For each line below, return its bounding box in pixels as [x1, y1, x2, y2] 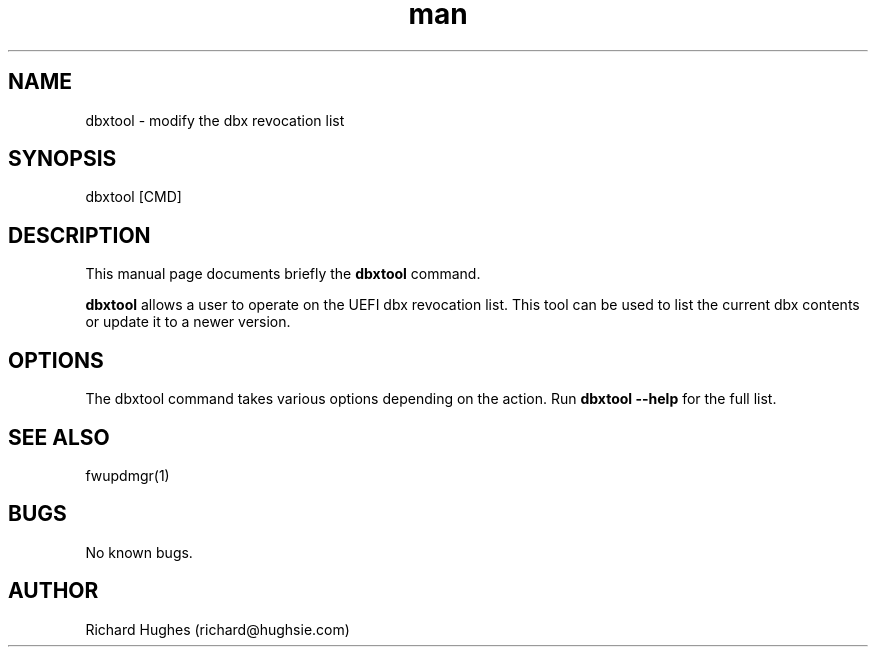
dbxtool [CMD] [85, 188, 182, 206]
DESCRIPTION [8, 222, 151, 248]
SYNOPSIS [8, 146, 117, 172]
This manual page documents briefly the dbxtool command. [85, 265, 481, 283]
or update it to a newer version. [85, 313, 291, 331]
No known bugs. [85, 543, 193, 561]
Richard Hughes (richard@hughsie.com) [85, 620, 350, 638]
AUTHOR [8, 578, 99, 604]
